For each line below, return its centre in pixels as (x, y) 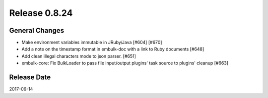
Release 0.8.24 (41, 13)
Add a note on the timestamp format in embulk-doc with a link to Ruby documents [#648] (113, 49)
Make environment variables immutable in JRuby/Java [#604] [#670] (92, 43)
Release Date (30, 77)
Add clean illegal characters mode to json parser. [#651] (79, 56)
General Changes (37, 30)
